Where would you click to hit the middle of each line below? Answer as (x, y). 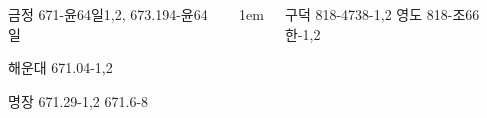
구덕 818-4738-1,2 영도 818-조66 (382, 14)
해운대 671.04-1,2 (60, 67)
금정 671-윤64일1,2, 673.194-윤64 (108, 14)
